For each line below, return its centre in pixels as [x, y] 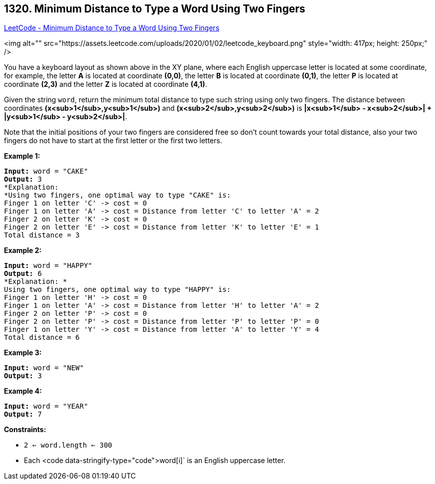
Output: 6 [23, 274]
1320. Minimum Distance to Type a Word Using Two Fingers [155, 9]
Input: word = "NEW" [44, 368]
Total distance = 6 [42, 338]
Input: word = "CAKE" [46, 171]
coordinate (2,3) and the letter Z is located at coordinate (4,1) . [106, 84]
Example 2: [23, 250]
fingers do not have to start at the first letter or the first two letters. [113, 141]
